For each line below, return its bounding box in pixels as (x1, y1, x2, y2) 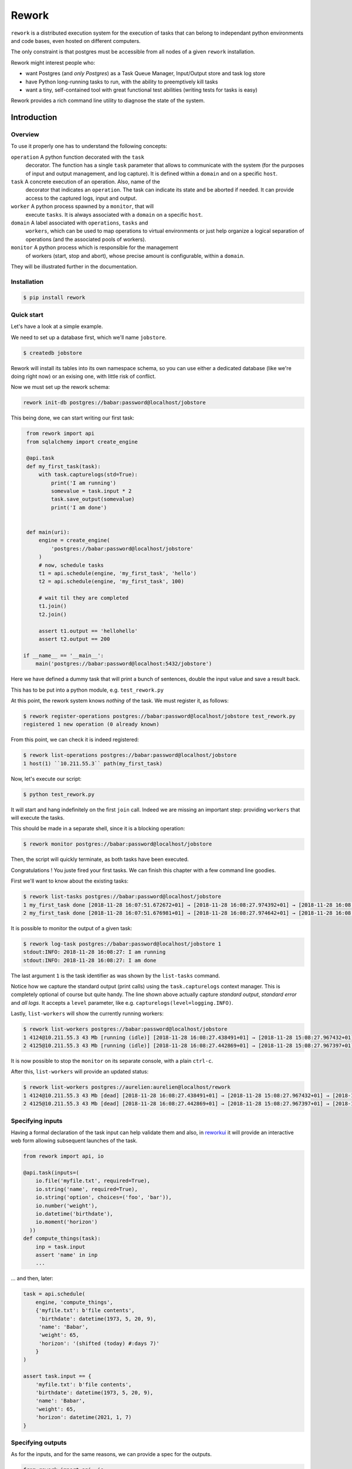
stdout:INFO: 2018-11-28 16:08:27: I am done (23, 957, 157, 964)
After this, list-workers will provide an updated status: (11, 1068, 149, 1075)
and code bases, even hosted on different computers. (11, 37, 141, 44)
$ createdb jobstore (23, 350, 82, 356)
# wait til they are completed (38, 595, 129, 602)
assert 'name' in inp (35, 1252, 98, 1258)
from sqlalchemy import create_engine (26, 438, 138, 445)
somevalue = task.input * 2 (50, 488, 132, 495)
